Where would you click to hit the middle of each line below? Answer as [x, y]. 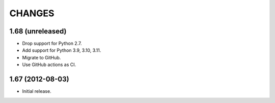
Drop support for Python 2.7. [52, 44]
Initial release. [37, 91]
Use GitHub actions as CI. [49, 65]
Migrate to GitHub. [42, 57]
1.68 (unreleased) [38, 31]
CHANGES [32, 13]
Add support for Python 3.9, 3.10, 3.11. [62, 50]
